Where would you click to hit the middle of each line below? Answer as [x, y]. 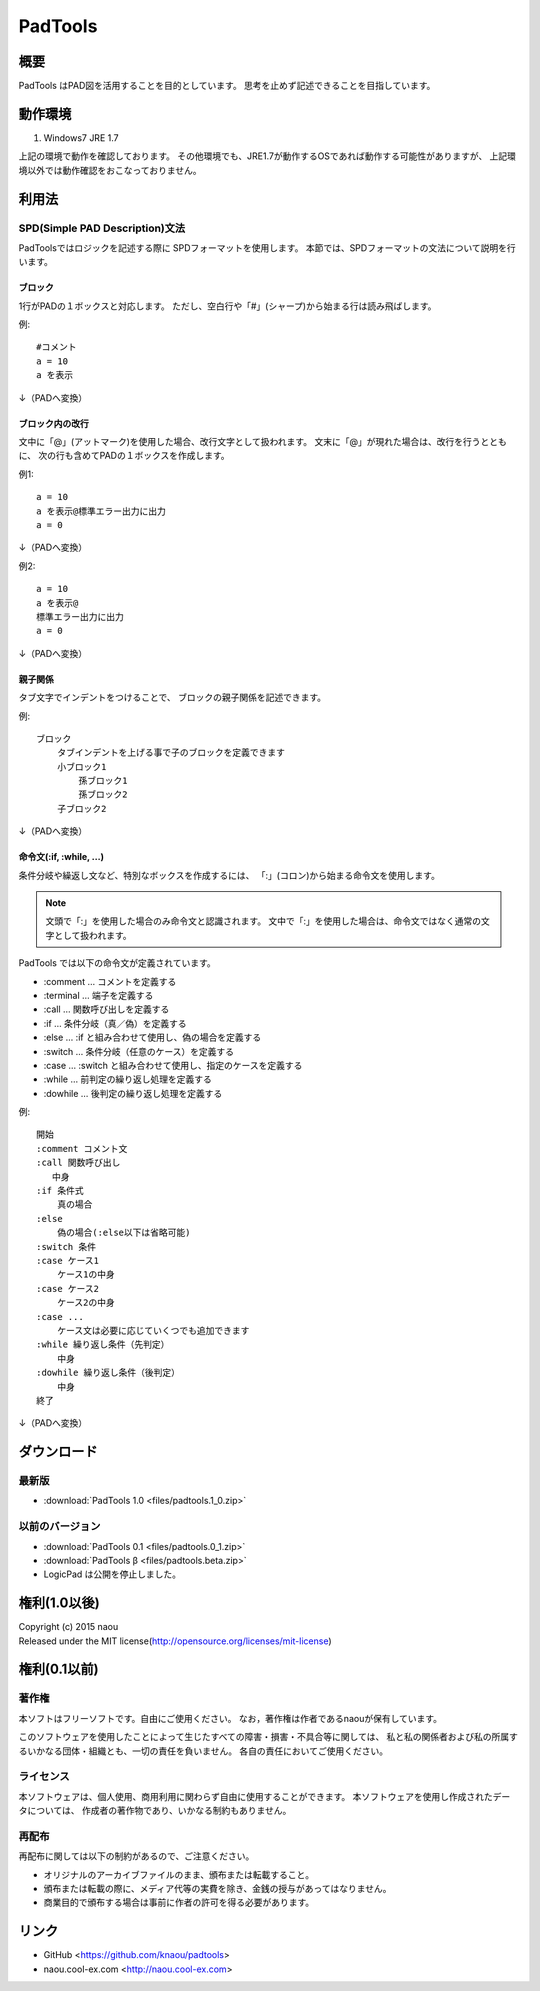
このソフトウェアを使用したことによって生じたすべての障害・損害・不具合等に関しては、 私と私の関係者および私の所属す [268, 1737]
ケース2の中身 [85, 1303]
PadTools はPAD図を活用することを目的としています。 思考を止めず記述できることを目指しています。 [227, 86]
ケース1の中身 [85, 1274]
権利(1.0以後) [59, 1603]
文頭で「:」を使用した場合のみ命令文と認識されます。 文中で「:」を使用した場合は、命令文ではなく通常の [263, 921]
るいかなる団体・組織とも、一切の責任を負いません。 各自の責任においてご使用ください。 [203, 1751]
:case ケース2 [68, 1288]
